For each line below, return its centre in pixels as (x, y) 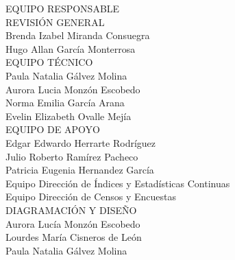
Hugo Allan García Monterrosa (71, 48)
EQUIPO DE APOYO (53, 129)
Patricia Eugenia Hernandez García (80, 170)
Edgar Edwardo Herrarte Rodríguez (81, 142)
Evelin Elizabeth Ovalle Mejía (69, 116)
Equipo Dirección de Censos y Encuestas (91, 197)
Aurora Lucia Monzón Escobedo (73, 89)
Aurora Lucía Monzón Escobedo (73, 223)
